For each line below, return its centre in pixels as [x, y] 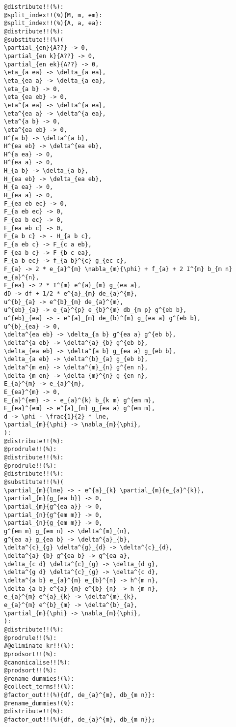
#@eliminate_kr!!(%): [39, 646]
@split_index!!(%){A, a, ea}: [53, 23]
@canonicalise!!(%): [38, 662]
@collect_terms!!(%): [39, 687]
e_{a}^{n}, [22, 277]
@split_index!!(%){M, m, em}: [53, 15]
